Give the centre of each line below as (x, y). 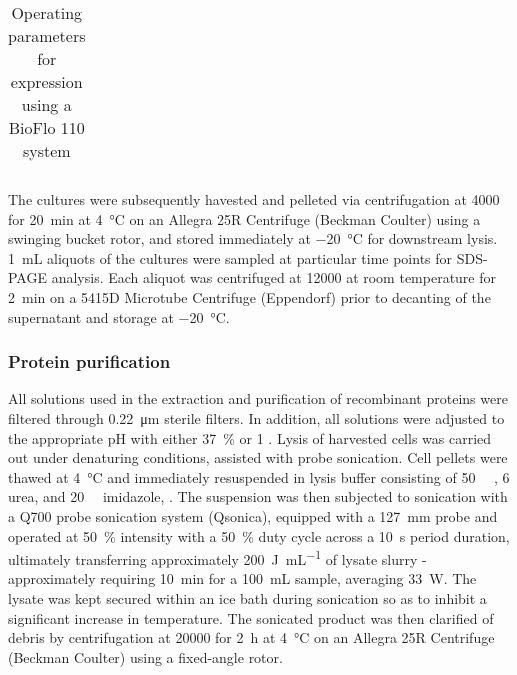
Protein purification (89, 361)
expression (46, 81)
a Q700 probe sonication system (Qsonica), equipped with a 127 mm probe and (253, 515)
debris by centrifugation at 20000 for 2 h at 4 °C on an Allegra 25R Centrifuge (251, 637)
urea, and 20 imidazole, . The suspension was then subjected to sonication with (258, 496)
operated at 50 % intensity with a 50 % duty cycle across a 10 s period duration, (259, 535)
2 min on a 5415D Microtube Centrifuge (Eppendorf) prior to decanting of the (249, 296)
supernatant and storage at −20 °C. (119, 316)
